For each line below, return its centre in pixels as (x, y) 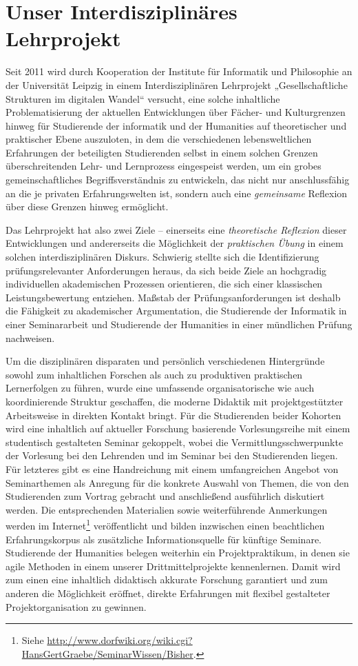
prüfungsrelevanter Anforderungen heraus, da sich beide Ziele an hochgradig (166, 270)
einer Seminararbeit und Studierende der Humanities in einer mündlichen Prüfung (179, 324)
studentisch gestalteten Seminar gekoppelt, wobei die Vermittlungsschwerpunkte (175, 442)
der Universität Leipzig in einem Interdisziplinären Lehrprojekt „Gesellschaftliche (177, 84)
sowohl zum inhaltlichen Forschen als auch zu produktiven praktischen (154, 374)
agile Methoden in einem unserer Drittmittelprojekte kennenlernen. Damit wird (173, 566)
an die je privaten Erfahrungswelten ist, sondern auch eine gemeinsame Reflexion (177, 193)
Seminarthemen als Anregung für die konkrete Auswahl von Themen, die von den (177, 482)
